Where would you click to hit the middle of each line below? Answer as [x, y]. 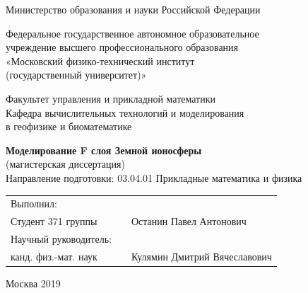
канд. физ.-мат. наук [54, 256]
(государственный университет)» [76, 75]
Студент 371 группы [54, 221]
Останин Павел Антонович [189, 221]
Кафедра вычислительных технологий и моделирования [125, 112]
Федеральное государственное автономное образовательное [132, 33]
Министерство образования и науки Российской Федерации [133, 9]
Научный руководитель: [61, 238]
